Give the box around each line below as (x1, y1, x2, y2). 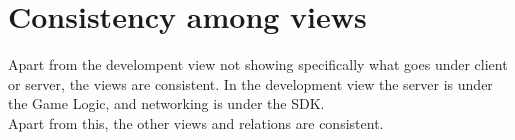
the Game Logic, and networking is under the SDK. (8, 93, 325, 114)
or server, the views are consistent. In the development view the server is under (8, 73, 493, 94)
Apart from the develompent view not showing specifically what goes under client (8, 54, 508, 75)
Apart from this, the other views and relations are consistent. (8, 112, 384, 133)
